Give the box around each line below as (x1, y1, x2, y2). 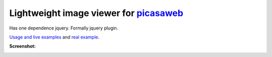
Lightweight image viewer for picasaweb (9, 7, 183, 18)
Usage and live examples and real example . (9, 34, 100, 40)
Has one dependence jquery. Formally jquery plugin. (9, 25, 118, 31)
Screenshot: (9, 43, 36, 49)
